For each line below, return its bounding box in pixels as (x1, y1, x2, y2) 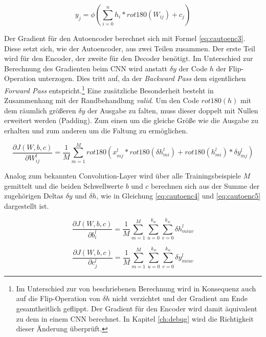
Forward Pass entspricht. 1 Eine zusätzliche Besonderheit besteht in (4, 83, 214, 95)
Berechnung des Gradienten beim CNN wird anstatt (4, 63, 168, 73)
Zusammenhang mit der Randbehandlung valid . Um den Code (4, 95, 199, 106)
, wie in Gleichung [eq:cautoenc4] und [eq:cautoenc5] (96, 190, 261, 201)
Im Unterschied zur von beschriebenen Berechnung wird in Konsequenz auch (16, 283, 256, 293)
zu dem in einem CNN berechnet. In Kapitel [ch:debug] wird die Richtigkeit (16, 313, 254, 324)
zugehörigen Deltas (4, 190, 63, 201)
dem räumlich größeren (4, 105, 76, 115)
